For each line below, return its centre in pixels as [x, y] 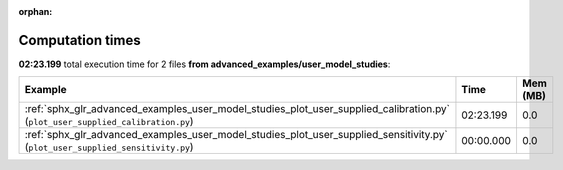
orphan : [35, 11]
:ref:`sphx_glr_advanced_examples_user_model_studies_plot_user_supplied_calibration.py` [237, 109]
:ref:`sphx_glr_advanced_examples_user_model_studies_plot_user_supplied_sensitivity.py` [236, 135]
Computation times [79, 40]
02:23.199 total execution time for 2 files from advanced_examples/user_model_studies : [204, 64]
